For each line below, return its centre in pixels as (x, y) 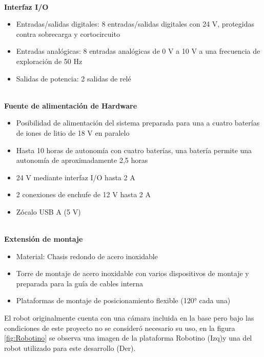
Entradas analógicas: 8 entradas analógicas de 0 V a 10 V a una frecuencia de (138, 51)
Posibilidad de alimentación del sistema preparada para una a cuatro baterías (138, 123)
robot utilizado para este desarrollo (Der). (70, 348)
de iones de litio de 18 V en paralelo (73, 132)
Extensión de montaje (44, 239)
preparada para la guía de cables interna (79, 283)
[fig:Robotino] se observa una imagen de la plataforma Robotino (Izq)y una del (128, 338)
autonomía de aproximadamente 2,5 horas (82, 160)
